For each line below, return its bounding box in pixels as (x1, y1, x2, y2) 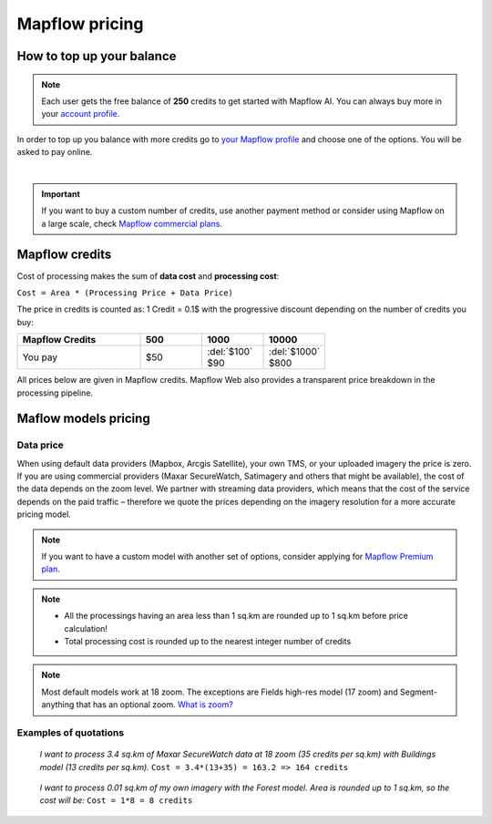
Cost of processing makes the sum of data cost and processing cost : (16, 270, 280, 282)
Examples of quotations (16, 726, 125, 738)
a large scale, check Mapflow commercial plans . (41, 218, 223, 229)
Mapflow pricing (16, 14, 144, 34)
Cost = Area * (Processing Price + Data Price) (16, 287, 234, 298)
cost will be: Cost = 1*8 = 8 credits (39, 795, 193, 806)
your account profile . (41, 108, 120, 119)
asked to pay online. (16, 147, 93, 158)
